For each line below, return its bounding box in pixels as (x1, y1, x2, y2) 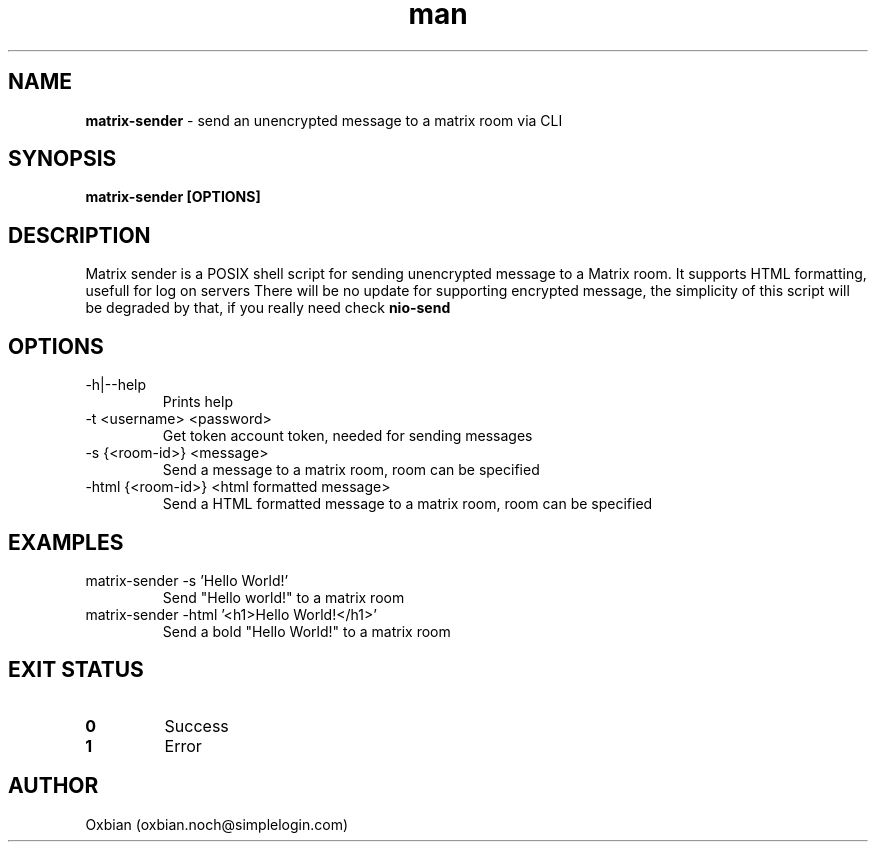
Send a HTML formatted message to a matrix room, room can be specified (162, 495, 653, 513)
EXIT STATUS (8, 657, 144, 683)
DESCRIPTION (8, 222, 151, 248)
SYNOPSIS (8, 146, 117, 172)
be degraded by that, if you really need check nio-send (85, 299, 451, 317)
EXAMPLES (8, 529, 124, 555)
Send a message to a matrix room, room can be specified (162, 461, 540, 479)
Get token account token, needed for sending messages (162, 427, 533, 445)
